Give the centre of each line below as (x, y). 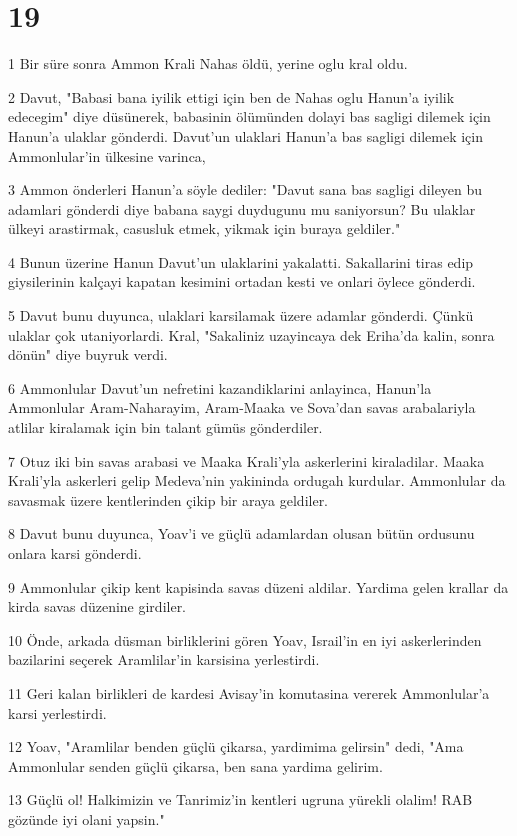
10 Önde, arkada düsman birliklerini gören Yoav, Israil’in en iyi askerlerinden (245, 639)
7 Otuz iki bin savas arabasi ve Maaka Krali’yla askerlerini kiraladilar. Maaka (246, 460)
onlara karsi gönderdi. (75, 553)
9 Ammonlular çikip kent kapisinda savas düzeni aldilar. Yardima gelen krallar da (258, 586)
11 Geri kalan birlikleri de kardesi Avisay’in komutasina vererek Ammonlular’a (249, 692)
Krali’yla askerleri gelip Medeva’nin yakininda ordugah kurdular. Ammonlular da (257, 480)
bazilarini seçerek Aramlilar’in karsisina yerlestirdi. (164, 659)
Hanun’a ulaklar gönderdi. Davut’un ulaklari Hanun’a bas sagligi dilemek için (246, 135)
